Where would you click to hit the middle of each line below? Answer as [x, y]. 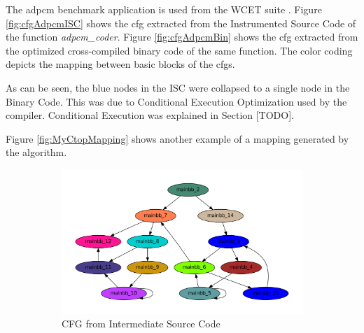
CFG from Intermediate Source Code [141, 324]
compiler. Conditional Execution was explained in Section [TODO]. [150, 115]
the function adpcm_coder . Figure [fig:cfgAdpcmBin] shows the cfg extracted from [182, 37]
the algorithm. [36, 152]
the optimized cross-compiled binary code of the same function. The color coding [179, 50]
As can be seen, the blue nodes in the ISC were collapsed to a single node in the [178, 87]
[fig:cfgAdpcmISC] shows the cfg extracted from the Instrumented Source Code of [181, 23]
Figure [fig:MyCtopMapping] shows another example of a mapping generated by [177, 138]
